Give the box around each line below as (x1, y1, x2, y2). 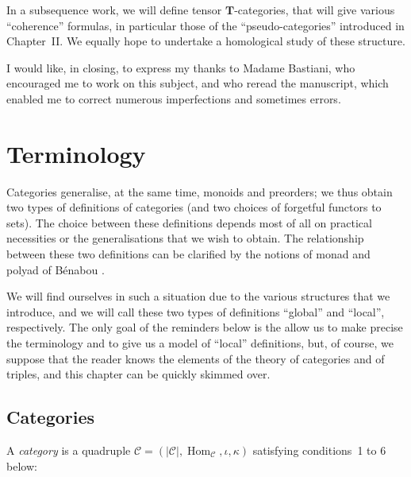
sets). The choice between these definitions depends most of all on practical (6, 214, 372, 231)
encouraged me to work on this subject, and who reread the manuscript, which (6, 75, 389, 91)
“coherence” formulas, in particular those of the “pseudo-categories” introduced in (6, 17, 405, 33)
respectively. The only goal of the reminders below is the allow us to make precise (6, 319, 403, 335)
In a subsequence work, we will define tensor (6, 2, 222, 17)
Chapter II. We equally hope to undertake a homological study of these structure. (6, 33, 405, 49)
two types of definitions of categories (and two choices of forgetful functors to (6, 199, 382, 215)
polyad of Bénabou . (6, 261, 105, 277)
